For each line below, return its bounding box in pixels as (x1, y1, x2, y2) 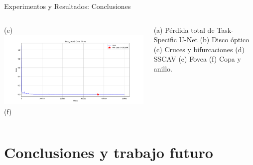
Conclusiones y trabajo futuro (4, 142, 213, 163)
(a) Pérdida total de (153, 24, 215, 35)
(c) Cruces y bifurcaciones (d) (153, 44, 245, 54)
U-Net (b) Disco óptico (179, 34, 250, 45)
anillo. (153, 63, 172, 74)
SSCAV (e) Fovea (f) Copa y (153, 54, 241, 64)
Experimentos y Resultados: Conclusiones (4, 1, 131, 11)
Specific (153, 34, 177, 45)
